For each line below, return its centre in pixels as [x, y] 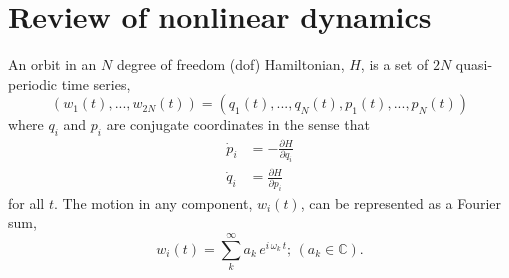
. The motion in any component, [153, 202]
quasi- [474, 64]
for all [26, 202]
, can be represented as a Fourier [401, 202]
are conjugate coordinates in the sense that [238, 124]
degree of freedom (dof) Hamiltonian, [230, 64]
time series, [96, 83]
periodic [33, 83]
